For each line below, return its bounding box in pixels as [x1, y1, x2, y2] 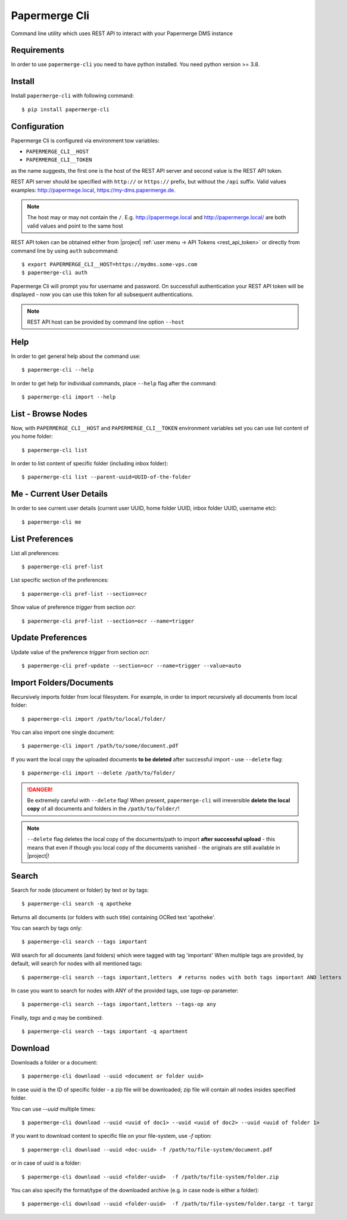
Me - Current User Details [11, 489, 108, 499]
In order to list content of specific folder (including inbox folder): [11, 460, 168, 467]
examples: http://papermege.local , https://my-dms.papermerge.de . [11, 186, 176, 194]
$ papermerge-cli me [21, 518, 82, 525]
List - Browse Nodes [11, 409, 87, 419]
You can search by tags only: [11, 924, 83, 932]
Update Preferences [11, 633, 87, 643]
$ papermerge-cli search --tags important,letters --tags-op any [21, 1001, 217, 1008]
